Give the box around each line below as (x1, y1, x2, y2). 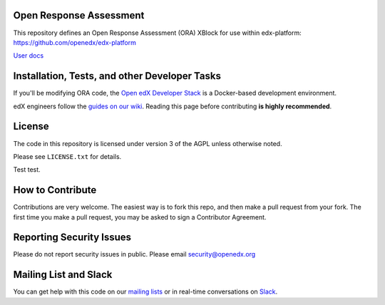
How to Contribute (13, 184, 97, 196)
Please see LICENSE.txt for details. (13, 152, 122, 160)
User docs (13, 51, 44, 60)
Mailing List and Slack (13, 269, 113, 281)
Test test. (13, 165, 41, 174)
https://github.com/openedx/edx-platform (13, 38, 137, 46)
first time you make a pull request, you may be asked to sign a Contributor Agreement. (13, 212, 267, 221)
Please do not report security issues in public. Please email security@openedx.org (13, 250, 256, 259)
